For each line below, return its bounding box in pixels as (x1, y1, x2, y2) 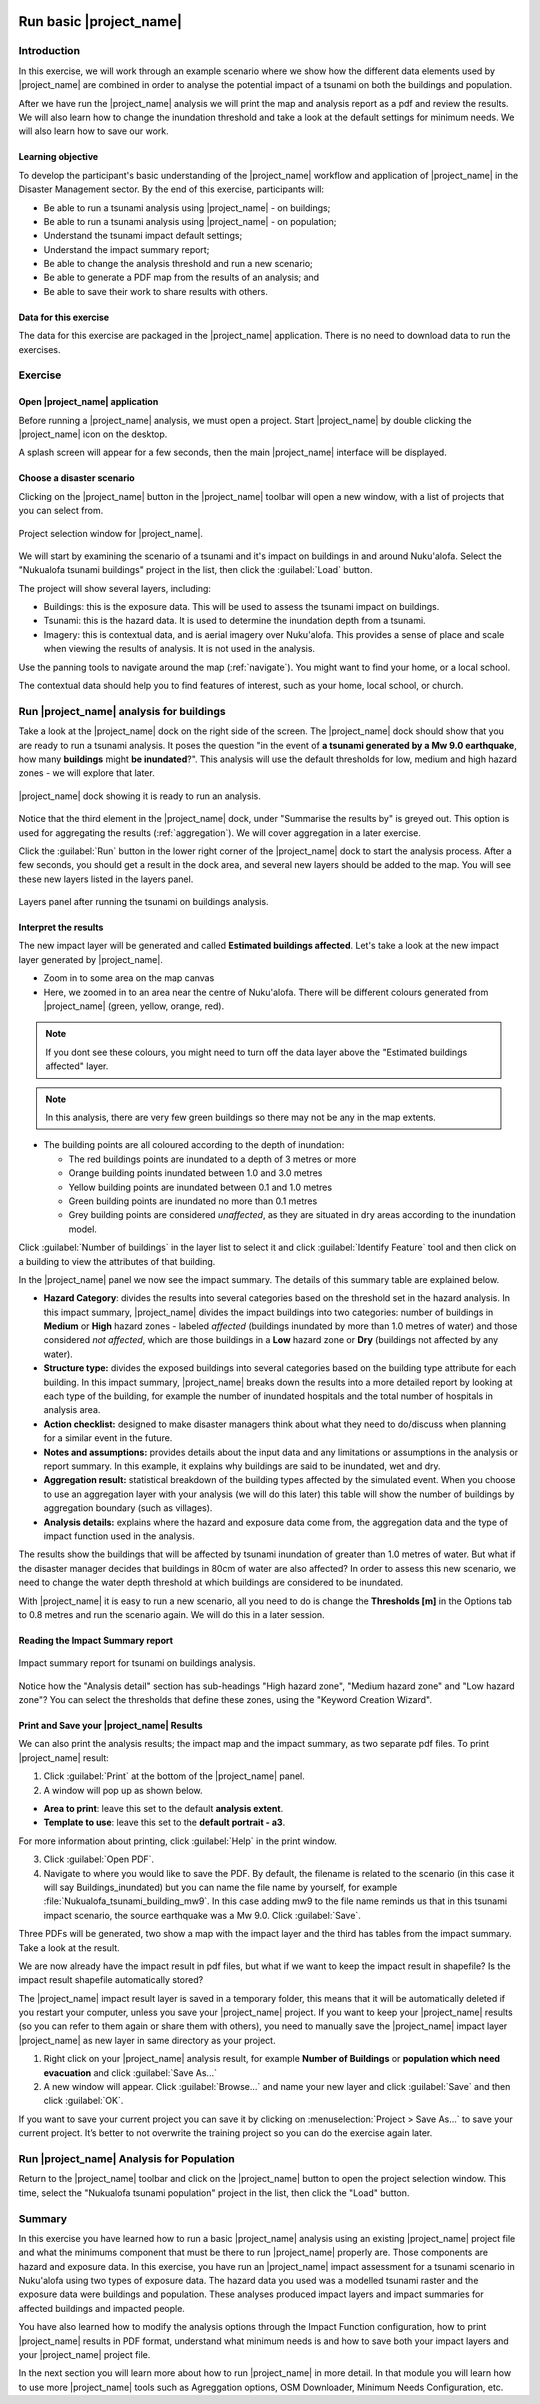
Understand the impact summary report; (43, 243, 210, 255)
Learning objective (18, 151, 99, 163)
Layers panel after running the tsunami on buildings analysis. (18, 896, 269, 908)
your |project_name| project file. (18, 2349, 151, 2361)
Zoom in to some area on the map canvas (43, 972, 215, 984)
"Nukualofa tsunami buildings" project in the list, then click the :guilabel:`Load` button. (18, 564, 373, 576)
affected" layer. (45, 1060, 109, 1072)
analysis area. (43, 1404, 101, 1416)
